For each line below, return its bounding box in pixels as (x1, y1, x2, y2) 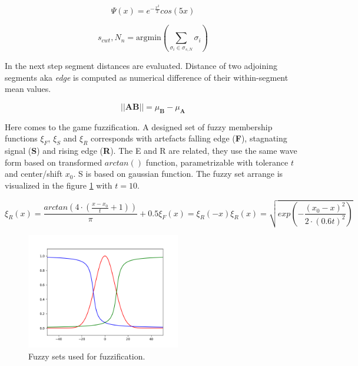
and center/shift (5, 167, 63, 180)
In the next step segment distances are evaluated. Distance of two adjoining (5, 60, 277, 72)
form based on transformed (5, 156, 102, 168)
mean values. (5, 83, 51, 95)
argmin (136, 34, 161, 42)
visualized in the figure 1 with (5, 179, 112, 191)
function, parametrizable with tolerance (145, 156, 289, 168)
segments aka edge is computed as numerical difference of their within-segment (5, 71, 289, 83)
